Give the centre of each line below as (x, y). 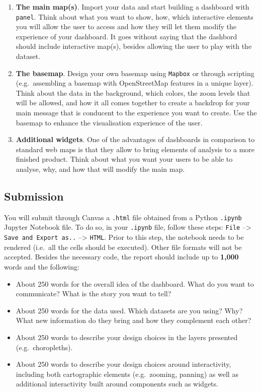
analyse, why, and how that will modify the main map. (100, 169)
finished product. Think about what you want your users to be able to (124, 159)
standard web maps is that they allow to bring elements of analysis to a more (135, 149)
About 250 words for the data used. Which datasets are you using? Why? (129, 310)
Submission (34, 196)
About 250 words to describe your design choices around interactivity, (123, 364)
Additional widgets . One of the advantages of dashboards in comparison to (135, 139)
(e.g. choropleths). (44, 347)
